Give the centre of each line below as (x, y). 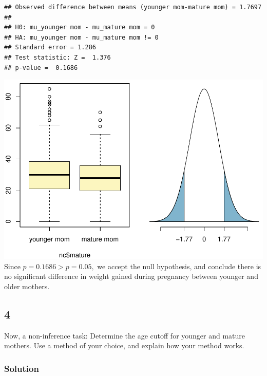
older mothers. (27, 286)
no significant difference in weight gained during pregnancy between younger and (131, 276)
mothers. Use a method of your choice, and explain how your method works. (124, 345)
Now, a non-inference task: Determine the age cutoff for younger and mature (125, 335)
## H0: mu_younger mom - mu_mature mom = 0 (80, 27)
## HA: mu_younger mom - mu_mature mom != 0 (81, 37)
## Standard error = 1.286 (50, 48)
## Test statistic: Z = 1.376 (58, 57)
